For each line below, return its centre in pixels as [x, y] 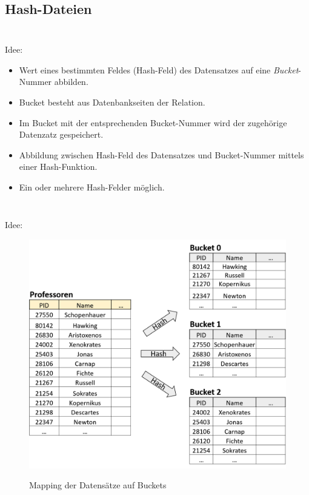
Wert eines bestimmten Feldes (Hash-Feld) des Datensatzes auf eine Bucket [159, 69]
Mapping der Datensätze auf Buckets [98, 485]
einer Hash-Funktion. [58, 167]
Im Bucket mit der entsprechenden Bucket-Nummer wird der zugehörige [153, 122]
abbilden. [71, 82]
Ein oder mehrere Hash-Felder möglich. [92, 187]
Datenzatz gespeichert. [61, 134]
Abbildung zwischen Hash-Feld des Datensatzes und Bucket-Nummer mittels [161, 154]
